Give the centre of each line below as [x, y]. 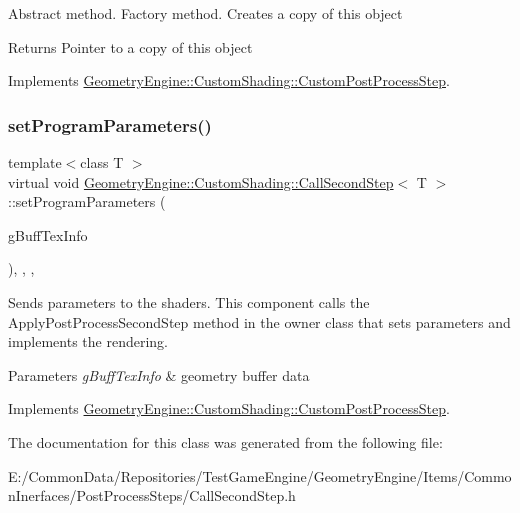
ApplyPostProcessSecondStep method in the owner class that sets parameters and [259, 321]
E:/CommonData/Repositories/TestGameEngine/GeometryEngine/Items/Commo [260, 475]
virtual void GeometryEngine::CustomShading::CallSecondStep [201, 181]
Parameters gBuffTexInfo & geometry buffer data [159, 374]
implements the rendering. [88, 341]
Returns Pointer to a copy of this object [130, 46]
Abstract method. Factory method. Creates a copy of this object [205, 13]
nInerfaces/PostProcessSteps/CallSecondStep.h [152, 495]
